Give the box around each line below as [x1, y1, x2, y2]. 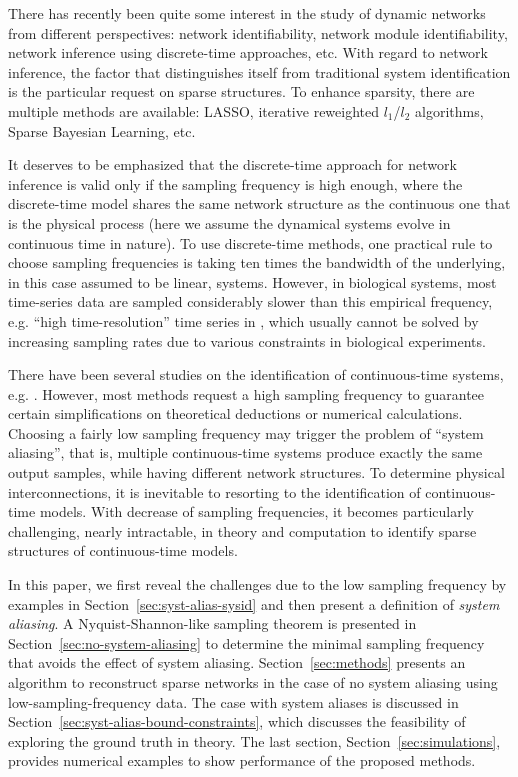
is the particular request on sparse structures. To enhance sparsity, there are [8, 81, 475, 102]
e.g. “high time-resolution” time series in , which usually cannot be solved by [8, 310, 479, 331]
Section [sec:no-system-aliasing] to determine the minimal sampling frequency [8, 632, 485, 653]
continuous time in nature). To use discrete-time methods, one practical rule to [8, 232, 493, 253]
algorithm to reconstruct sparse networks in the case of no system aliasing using [8, 672, 498, 692]
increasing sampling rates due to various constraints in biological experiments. [8, 330, 486, 351]
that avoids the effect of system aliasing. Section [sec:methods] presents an [8, 652, 466, 673]
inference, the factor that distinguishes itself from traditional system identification [8, 61, 511, 82]
